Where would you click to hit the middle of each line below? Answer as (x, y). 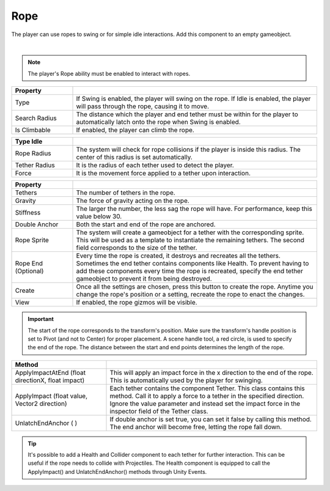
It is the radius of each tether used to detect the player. (155, 165)
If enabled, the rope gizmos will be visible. (137, 303)
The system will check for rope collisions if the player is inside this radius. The (188, 150)
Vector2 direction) (41, 404)
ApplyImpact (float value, (51, 396)
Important (41, 319)
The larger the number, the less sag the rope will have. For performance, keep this (194, 209)
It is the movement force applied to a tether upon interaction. (163, 173)
